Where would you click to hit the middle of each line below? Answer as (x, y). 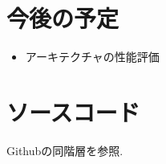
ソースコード (73, 111)
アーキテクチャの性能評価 (92, 57)
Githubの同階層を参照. (65, 150)
